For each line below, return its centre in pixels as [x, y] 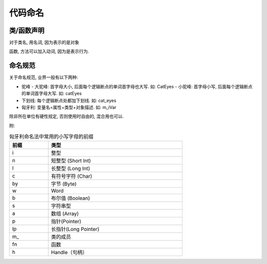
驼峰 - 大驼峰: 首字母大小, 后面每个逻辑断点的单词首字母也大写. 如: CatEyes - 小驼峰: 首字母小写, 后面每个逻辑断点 [137, 86]
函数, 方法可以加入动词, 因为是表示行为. [49, 52]
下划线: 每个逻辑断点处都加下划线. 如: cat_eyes [69, 100]
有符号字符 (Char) [72, 176]
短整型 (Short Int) [71, 161]
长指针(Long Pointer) [75, 229]
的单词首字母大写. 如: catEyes [52, 94]
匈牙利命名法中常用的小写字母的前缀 [51, 137]
